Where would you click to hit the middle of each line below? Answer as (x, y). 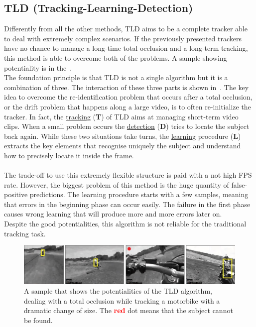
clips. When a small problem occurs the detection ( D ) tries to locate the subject (127, 126)
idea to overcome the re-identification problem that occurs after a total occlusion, (128, 97)
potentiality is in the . (38, 67)
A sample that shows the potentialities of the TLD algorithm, (118, 291)
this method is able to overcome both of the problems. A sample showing (116, 57)
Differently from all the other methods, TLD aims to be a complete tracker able (126, 29)
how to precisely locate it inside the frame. (69, 155)
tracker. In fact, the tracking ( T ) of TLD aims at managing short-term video (121, 116)
